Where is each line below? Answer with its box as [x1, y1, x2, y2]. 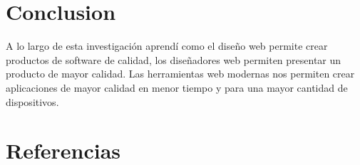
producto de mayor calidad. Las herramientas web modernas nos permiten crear [6, 66, 355, 81]
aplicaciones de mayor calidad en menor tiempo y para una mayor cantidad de [6, 80, 348, 95]
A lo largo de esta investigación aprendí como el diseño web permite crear [6, 38, 328, 53]
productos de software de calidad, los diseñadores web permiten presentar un [6, 52, 341, 67]
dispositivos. [6, 94, 59, 109]
